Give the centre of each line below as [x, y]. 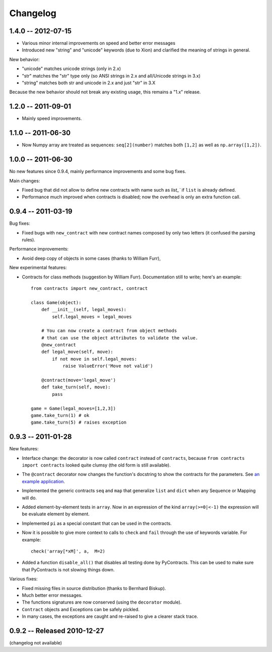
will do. [29, 498]
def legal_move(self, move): [77, 352]
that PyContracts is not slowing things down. [68, 569]
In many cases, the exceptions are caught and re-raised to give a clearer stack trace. [110, 616]
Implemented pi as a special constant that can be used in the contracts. [97, 523]
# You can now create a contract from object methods [109, 331]
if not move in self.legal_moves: [95, 359]
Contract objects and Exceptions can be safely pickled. [81, 609]
